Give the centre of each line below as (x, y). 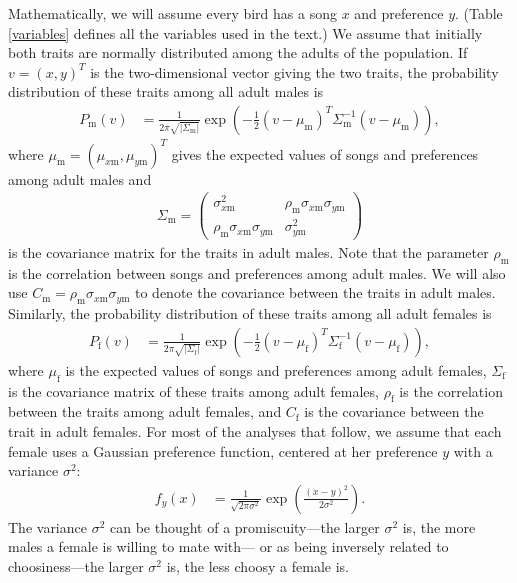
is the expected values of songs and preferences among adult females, (276, 369)
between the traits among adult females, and (145, 411)
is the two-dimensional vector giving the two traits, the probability (294, 71)
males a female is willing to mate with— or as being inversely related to (228, 546)
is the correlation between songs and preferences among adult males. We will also (257, 272)
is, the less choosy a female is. (257, 566)
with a (473, 450)
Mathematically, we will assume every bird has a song (172, 13)
